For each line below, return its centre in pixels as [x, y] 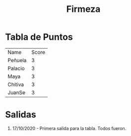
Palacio [16, 68]
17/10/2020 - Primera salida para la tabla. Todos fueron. [69, 128]
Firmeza [83, 9]
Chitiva [16, 84]
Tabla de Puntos [39, 37]
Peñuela [17, 60]
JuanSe [17, 92]
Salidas [21, 115]
